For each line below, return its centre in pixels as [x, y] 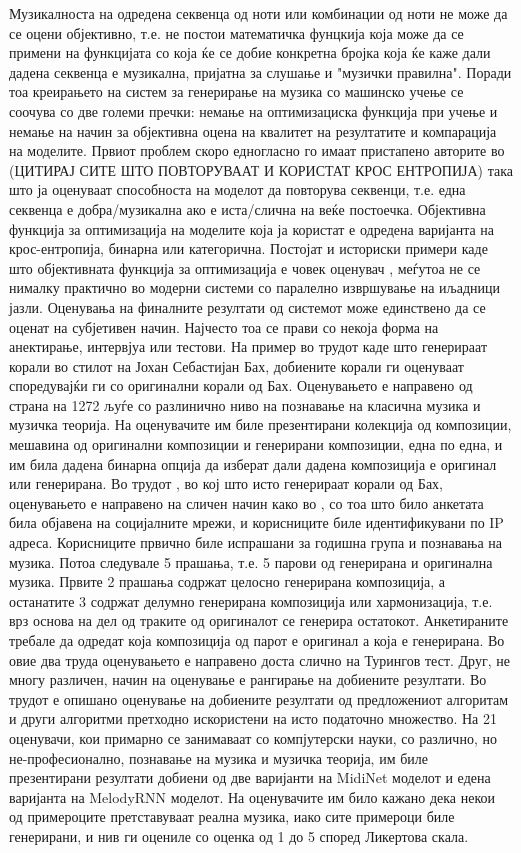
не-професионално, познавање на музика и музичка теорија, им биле [218, 757]
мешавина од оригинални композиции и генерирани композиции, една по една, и [256, 444]
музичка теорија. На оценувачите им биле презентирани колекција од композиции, [260, 424]
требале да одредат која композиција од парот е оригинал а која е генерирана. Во [257, 640]
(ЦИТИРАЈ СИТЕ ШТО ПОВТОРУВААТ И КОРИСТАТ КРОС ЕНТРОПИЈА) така [261, 169]
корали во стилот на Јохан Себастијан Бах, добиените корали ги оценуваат [236, 365]
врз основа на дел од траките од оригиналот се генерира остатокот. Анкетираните [259, 620]
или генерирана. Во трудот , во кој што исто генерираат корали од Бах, [226, 483]
